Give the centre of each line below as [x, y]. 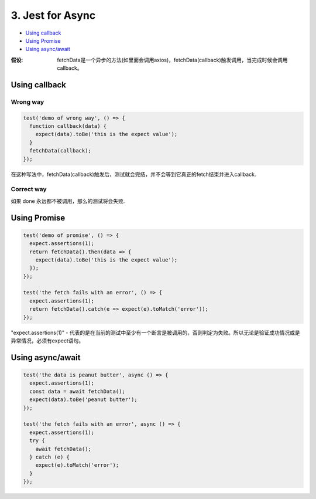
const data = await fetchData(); [77, 391]
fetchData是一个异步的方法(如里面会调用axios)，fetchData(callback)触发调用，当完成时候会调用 [172, 60]
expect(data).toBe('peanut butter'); [83, 400]
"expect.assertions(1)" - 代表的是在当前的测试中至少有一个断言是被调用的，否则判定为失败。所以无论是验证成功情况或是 [156, 332]
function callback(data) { [68, 126]
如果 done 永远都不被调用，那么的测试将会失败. [68, 201]
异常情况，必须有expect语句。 [47, 341]
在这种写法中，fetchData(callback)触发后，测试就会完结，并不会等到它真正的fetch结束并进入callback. [133, 174]
